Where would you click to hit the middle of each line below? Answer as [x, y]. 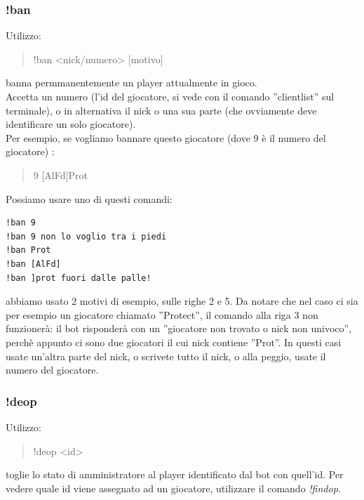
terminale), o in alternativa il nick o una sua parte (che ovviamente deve [161, 110]
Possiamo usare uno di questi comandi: [89, 198]
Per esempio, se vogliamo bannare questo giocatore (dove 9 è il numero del [166, 137]
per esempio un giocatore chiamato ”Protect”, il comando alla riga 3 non [162, 314]
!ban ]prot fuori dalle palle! [79, 278]
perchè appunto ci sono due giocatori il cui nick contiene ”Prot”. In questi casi [174, 342]
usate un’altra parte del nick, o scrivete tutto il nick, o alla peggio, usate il [166, 356]
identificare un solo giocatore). [71, 124]
